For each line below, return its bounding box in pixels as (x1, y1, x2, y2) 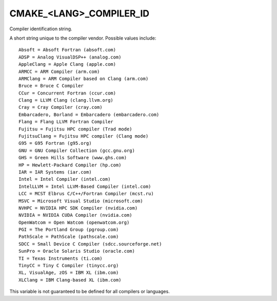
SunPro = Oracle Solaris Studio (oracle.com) (18, 248, 135, 254)
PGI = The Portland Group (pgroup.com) (18, 227, 119, 233)
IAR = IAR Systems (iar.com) (18, 169, 92, 175)
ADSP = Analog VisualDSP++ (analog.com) (18, 54, 122, 60)
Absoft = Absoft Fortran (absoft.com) (18, 47, 116, 53)
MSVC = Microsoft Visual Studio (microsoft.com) (18, 198, 143, 204)
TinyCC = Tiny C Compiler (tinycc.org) (18, 262, 119, 269)
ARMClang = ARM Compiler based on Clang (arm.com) (18, 76, 149, 82)
